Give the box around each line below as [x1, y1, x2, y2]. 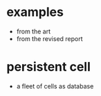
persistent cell [6, 59, 91, 75]
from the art [16, 27, 51, 35]
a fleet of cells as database [16, 81, 94, 90]
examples [6, 4, 64, 20]
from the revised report [16, 34, 84, 42]
